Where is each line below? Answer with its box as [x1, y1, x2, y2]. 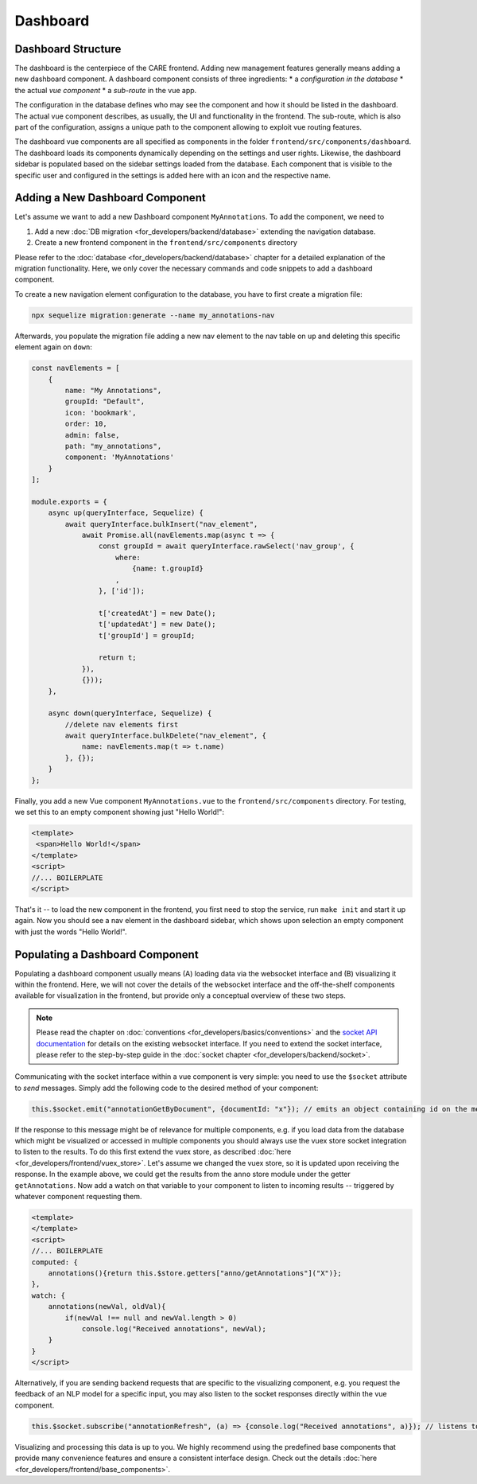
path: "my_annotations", [64, 442, 162, 450]
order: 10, [64, 419, 107, 429]
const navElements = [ [31, 364, 120, 373]
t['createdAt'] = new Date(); [98, 609, 216, 617]
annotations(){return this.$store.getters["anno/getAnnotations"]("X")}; [48, 1268, 342, 1277]
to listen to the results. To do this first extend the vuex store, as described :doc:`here [14, 1147, 292, 1157]
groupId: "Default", [64, 397, 145, 406]
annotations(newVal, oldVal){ [48, 1302, 166, 1311]
